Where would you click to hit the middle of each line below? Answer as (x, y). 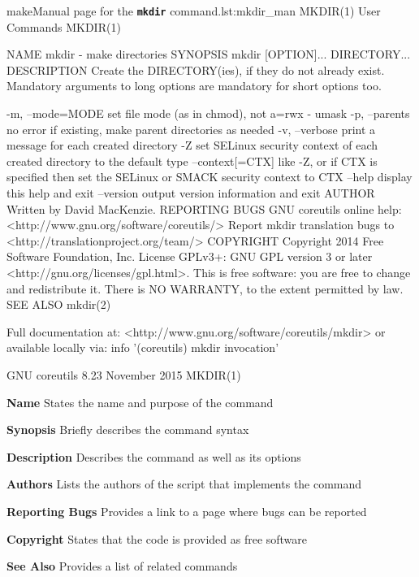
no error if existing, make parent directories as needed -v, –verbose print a (191, 129)
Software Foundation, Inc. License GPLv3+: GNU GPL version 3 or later (190, 256)
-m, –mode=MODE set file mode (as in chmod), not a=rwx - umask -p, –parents (208, 113)
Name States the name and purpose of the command (140, 402)
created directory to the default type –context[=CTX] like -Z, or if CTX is (192, 161)
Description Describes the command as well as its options (154, 456)
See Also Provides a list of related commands (122, 566)
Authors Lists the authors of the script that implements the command (184, 484)
